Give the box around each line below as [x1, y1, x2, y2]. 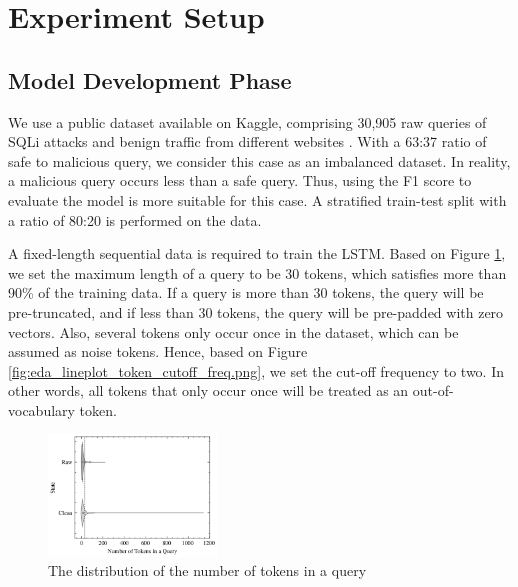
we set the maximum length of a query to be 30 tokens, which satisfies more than [8, 262, 507, 283]
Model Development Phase [8, 64, 292, 95]
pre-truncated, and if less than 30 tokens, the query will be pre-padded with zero [8, 301, 504, 322]
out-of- [412, 380, 454, 401]
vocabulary [8, 399, 75, 420]
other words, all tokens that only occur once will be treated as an [8, 380, 409, 401]
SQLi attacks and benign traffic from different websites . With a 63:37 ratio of [8, 131, 487, 152]
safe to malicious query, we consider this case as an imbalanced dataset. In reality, [8, 150, 511, 171]
